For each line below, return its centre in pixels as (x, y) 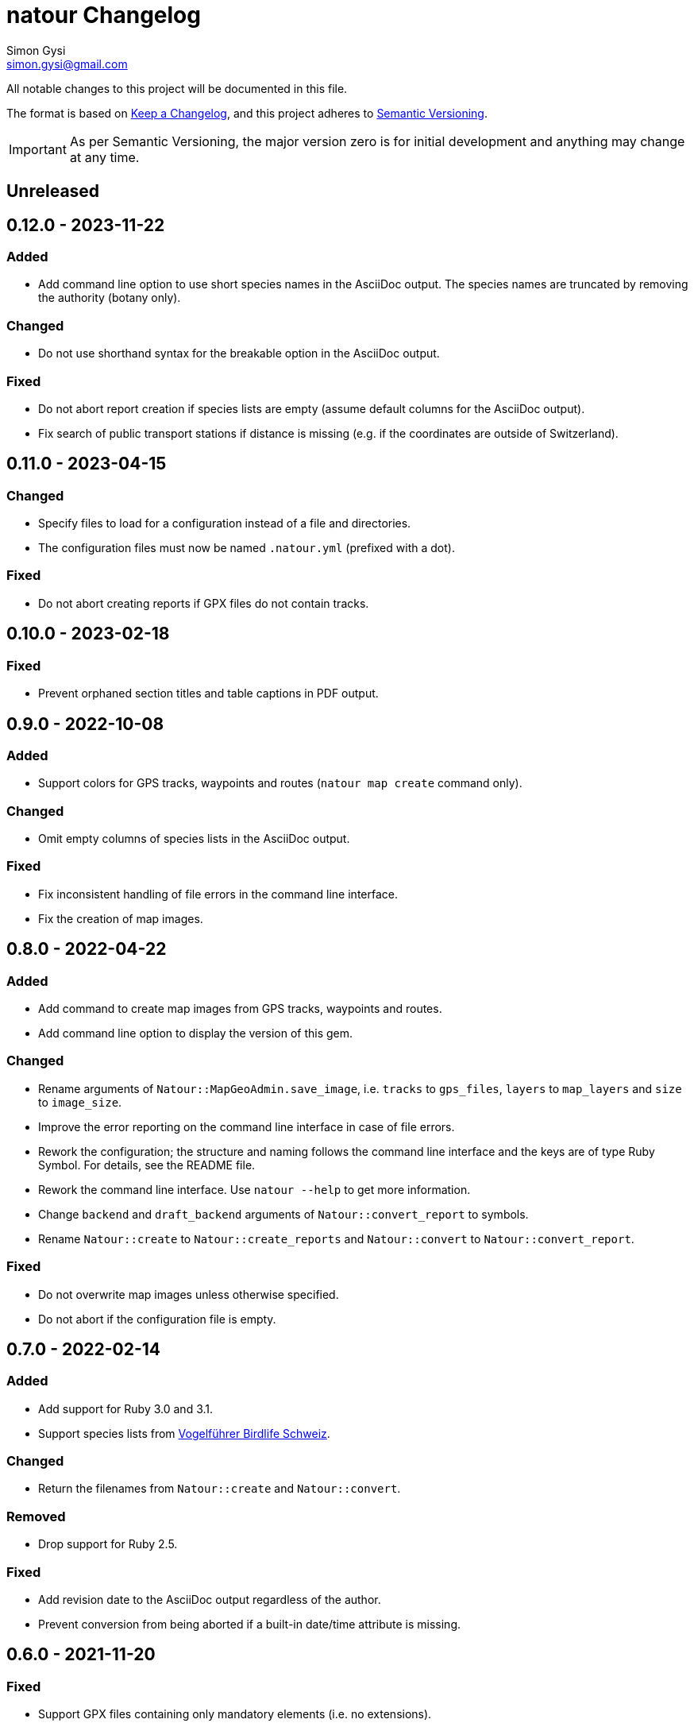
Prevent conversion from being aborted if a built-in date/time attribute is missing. (250, 1624)
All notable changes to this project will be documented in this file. (177, 88)
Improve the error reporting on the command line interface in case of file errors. (247, 1126)
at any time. (104, 157)
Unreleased (53, 191)
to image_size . (80, 1102)
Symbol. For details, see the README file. (147, 1165)
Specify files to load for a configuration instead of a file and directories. (225, 524)
